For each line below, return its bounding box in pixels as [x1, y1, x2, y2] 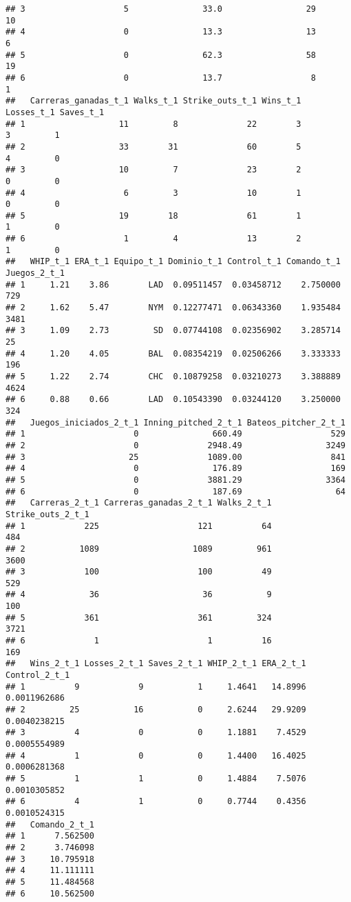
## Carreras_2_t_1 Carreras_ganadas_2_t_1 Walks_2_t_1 [6, 498, 272, 508]
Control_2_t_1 [6, 670, 70, 681]
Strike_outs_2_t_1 [6, 509, 89, 519]
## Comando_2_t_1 [6, 819, 94, 830]
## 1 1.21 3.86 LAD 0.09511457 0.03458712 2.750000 [6, 279, 341, 290]
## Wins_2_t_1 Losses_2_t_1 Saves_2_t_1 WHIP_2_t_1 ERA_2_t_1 [6, 659, 306, 669]
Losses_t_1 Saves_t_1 [6, 107, 105, 117]
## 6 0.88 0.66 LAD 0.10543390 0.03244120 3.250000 [6, 394, 341, 405]
